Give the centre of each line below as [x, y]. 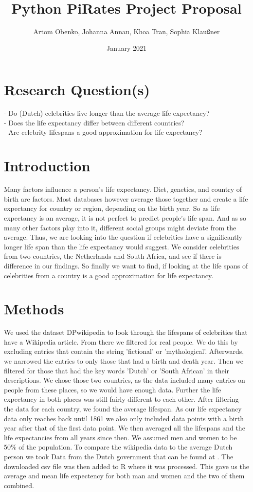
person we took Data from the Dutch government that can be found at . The [119, 456]
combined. [19, 485]
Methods [34, 309]
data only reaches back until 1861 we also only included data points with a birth [124, 418]
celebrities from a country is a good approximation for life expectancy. [109, 275]
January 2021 [126, 48]
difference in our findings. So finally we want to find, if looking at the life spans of [126, 265]
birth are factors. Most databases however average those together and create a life [126, 198]
